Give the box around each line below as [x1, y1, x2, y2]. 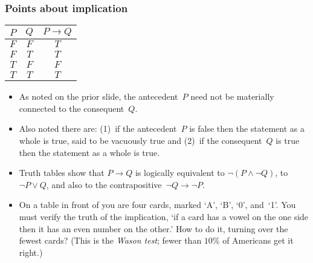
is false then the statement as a [189, 122, 305, 135]
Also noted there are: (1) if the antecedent [19, 122, 177, 135]
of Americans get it [222, 234, 294, 247]
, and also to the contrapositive [46, 178, 162, 190]
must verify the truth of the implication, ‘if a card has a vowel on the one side [19, 210, 309, 222]
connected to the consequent [19, 102, 124, 114]
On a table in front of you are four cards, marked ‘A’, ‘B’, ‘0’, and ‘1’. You [19, 198, 296, 211]
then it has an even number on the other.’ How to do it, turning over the [19, 222, 288, 235]
